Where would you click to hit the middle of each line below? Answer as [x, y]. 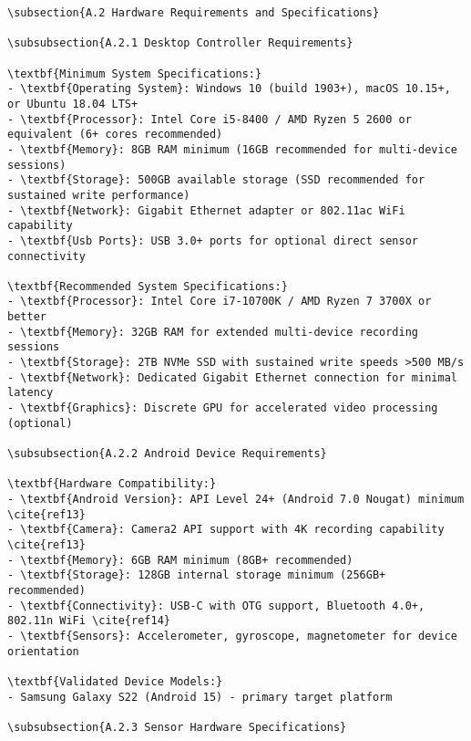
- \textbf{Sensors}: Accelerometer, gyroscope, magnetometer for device [232, 636]
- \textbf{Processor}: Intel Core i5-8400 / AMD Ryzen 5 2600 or [210, 119]
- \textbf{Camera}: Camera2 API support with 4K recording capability [226, 530]
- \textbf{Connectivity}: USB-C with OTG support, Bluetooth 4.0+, [216, 605]
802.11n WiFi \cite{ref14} [89, 621]
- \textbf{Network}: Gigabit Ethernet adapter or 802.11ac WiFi [206, 210]
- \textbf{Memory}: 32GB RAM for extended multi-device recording [213, 332]
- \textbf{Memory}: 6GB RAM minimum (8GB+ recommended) [180, 560]
